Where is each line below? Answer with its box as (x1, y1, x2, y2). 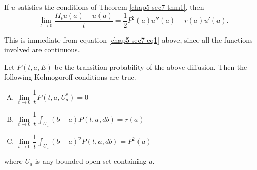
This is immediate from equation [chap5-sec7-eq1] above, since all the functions (4, 34, 253, 45)
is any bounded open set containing (35, 156, 147, 166)
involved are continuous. (4, 44, 80, 55)
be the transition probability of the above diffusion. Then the (54, 61, 247, 72)
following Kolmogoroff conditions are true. (4, 71, 136, 82)
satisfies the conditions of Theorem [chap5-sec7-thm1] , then (17, 2, 204, 12)
